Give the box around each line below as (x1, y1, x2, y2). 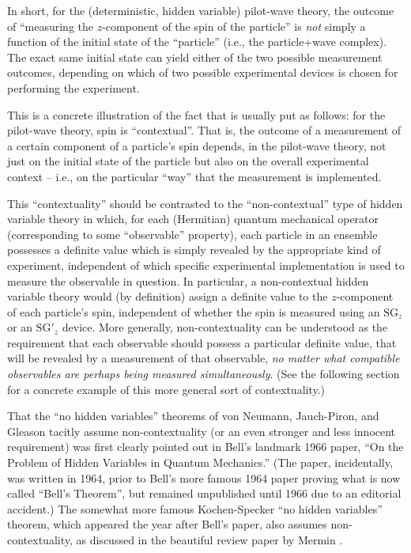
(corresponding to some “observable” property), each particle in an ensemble (7, 225, 378, 242)
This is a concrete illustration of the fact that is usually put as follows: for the (7, 106, 386, 123)
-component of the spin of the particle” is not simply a (102, 17, 366, 34)
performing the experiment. (7, 79, 140, 96)
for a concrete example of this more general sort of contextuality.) (7, 381, 326, 397)
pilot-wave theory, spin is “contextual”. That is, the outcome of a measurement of (7, 122, 402, 138)
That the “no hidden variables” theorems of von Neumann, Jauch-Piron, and (7, 407, 379, 424)
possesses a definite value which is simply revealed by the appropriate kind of (7, 241, 381, 258)
